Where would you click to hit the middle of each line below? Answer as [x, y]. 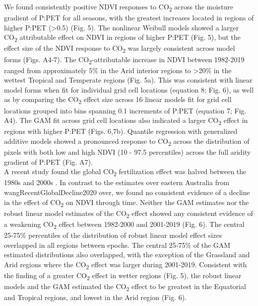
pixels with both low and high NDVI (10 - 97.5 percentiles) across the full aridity [128, 152]
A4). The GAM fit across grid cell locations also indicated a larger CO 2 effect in [126, 121]
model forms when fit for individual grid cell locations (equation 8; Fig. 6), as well [129, 89]
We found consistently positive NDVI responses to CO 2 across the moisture [119, 7]
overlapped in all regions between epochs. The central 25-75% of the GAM [117, 245]
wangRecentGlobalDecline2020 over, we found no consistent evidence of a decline [127, 192]
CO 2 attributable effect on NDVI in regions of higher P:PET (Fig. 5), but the [122, 38]
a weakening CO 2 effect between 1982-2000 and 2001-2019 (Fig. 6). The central [124, 224]
